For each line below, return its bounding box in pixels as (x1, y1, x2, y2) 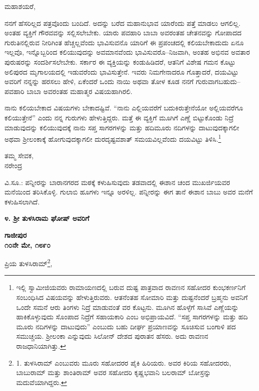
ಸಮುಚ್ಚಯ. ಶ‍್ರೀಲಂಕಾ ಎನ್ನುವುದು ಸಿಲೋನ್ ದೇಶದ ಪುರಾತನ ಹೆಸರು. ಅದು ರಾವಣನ (16, 331, 208, 341)
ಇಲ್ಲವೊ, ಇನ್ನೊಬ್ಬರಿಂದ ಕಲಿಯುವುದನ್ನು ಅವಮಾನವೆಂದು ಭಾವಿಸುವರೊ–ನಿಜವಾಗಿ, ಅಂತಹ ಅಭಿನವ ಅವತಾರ (4, 47, 250, 57)
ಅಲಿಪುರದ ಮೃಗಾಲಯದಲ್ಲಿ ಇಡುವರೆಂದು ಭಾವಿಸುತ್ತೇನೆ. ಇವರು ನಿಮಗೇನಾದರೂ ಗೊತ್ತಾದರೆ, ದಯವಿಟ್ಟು (4, 66, 239, 77)
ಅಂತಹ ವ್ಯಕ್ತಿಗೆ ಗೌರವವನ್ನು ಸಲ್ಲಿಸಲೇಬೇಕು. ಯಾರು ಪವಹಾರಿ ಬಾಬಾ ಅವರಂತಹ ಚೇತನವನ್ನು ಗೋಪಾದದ (4, 27, 242, 38)
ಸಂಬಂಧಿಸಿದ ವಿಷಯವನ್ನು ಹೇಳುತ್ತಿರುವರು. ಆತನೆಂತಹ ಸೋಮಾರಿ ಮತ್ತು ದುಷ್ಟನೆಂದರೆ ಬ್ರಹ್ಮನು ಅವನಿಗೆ (16, 292, 248, 302)
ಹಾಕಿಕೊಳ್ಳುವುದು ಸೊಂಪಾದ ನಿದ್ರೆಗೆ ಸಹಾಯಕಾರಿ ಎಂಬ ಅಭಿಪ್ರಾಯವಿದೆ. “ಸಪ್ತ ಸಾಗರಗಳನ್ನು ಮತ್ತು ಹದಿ (16, 311, 248, 322)
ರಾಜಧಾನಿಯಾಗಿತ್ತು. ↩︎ (16, 340, 66, 351)
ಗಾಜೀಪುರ (4, 229, 27, 240)
